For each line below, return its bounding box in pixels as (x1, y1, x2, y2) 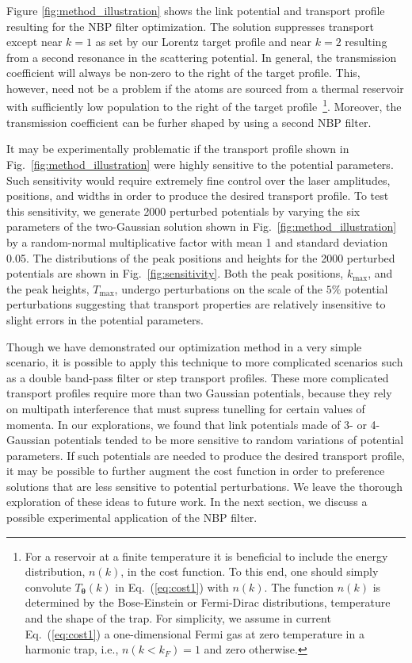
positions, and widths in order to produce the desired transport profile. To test (6, 187, 389, 204)
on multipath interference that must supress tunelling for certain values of (6, 400, 365, 416)
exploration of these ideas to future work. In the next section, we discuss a (6, 493, 368, 510)
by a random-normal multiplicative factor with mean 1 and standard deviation (6, 233, 388, 250)
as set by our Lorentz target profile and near (95, 33, 312, 50)
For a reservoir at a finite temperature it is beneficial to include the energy (25, 547, 388, 564)
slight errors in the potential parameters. (6, 311, 204, 328)
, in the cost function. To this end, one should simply (120, 563, 379, 580)
